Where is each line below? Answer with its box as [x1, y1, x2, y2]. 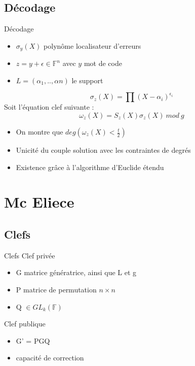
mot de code [84, 58, 122, 69]
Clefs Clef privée [4, 250, 55, 260]
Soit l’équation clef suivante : [4, 102, 94, 112]
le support [71, 75, 103, 85]
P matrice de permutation [16, 284, 97, 294]
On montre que [16, 126, 63, 137]
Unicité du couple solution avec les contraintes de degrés [16, 145, 191, 155]
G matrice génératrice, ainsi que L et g [16, 267, 137, 278]
